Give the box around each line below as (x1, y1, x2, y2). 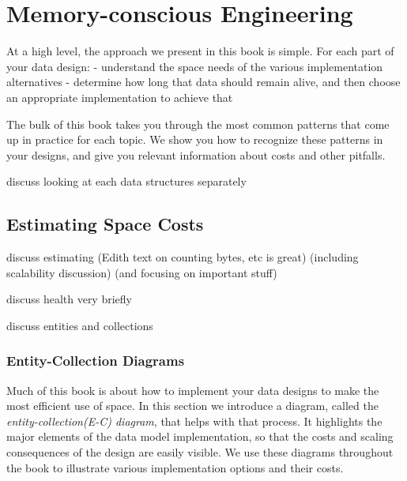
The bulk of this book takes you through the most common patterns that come (6, 115, 390, 132)
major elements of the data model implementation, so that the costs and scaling (6, 428, 394, 445)
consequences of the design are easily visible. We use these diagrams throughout (6, 444, 394, 460)
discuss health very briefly (6, 291, 132, 307)
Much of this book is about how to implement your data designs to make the (6, 381, 379, 398)
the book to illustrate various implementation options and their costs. (6, 459, 344, 475)
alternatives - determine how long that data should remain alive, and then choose (6, 73, 401, 90)
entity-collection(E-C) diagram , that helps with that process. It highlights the (6, 412, 383, 429)
